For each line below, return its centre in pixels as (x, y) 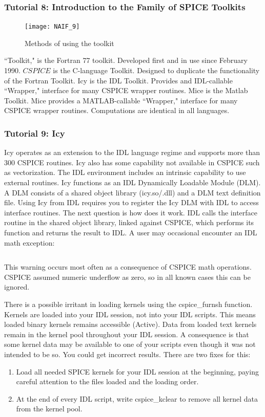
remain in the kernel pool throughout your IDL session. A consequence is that (127, 334)
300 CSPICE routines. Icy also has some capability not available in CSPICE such (132, 162)
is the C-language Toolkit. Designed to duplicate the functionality (156, 70)
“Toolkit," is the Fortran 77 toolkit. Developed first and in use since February (126, 60)
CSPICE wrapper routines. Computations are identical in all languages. (117, 110)
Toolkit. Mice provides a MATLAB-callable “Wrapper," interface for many (121, 100)
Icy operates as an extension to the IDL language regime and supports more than (132, 152)
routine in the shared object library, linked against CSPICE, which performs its (129, 222)
